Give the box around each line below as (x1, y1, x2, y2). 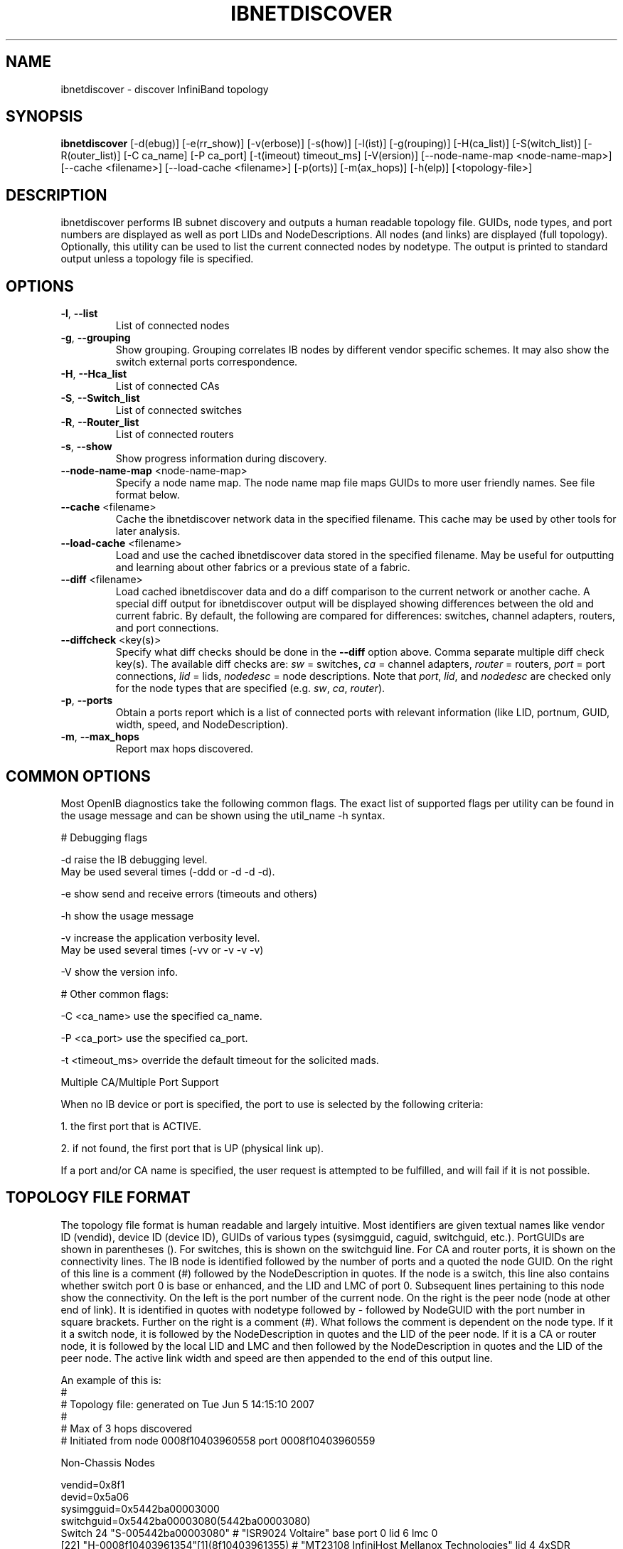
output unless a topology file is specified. (60, 252, 254, 265)
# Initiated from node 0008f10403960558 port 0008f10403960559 (60, 1434, 376, 1447)
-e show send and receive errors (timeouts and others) (60, 887, 318, 900)
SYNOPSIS (6, 107, 83, 126)
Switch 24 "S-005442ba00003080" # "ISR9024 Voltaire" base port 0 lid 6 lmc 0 (60, 1526, 438, 1539)
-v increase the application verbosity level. (60, 931, 260, 944)
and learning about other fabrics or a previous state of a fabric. (115, 561, 410, 574)
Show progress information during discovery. (115, 452, 327, 465)
